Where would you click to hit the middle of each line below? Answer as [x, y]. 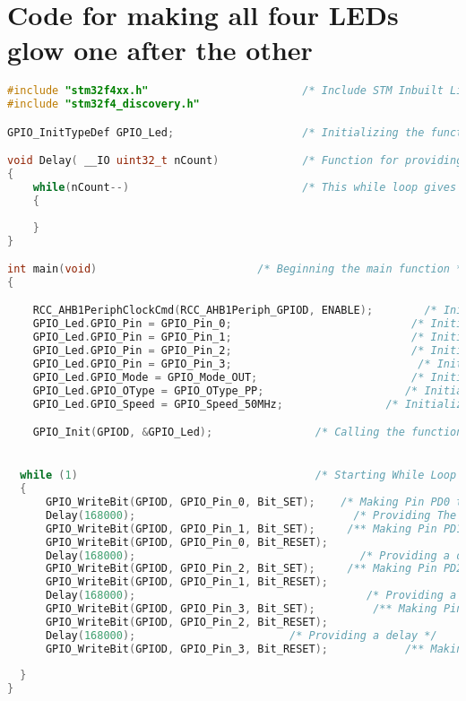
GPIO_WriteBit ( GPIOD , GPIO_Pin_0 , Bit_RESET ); [187, 542]
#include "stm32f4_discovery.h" [104, 104]
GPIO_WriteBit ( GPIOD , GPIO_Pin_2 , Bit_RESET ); [187, 622]
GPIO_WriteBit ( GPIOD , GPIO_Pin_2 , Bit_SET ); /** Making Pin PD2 [254, 569]
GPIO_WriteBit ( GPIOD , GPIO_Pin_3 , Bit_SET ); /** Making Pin [254, 609]
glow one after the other [160, 50]
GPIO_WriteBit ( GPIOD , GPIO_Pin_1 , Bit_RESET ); [187, 582]
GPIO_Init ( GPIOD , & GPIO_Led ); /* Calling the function [248, 433]
